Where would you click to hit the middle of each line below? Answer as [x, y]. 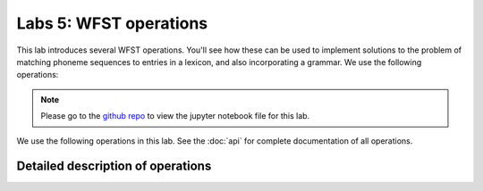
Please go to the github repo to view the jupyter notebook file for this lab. [175, 116]
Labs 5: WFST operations [112, 23]
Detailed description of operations [114, 166]
